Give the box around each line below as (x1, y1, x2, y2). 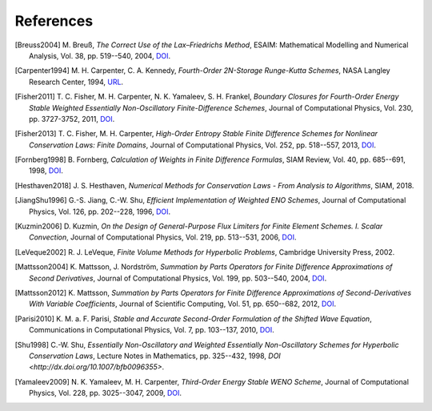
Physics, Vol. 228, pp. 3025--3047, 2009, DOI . (29, 389, 182, 398)
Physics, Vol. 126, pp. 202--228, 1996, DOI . (29, 207, 171, 216)
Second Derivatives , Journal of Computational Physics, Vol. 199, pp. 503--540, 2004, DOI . (29, 273, 327, 283)
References (14, 12, 94, 30)
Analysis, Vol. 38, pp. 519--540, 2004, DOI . (29, 50, 171, 60)
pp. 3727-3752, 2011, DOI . (29, 114, 115, 123)
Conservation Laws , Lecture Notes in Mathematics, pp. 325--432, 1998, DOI (29, 351, 282, 361)
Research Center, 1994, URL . (29, 77, 124, 87)
